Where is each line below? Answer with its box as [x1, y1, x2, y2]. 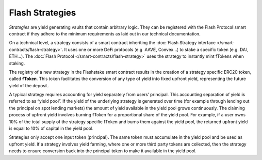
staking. [9, 60, 25, 66]
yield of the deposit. [9, 82, 49, 88]
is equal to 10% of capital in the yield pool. [9, 126, 94, 131]
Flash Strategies [9, 7, 76, 18]
